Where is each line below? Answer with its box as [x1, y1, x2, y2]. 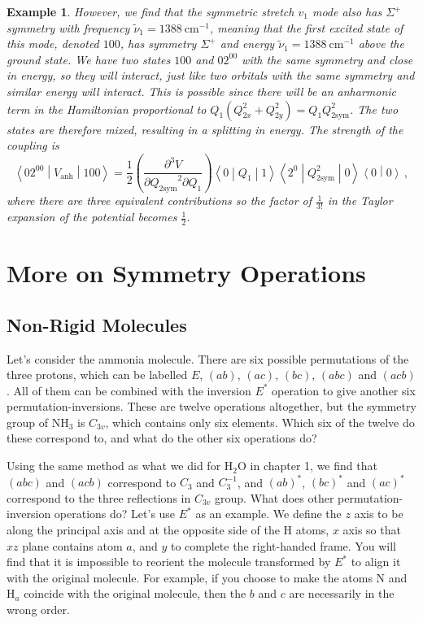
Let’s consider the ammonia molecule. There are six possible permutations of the [7, 350, 409, 367]
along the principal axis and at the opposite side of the [7, 521, 280, 538]
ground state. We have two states [7, 50, 171, 68]
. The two [350, 100, 399, 117]
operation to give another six [272, 381, 416, 399]
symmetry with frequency [7, 19, 130, 36]
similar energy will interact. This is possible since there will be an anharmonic [7, 82, 397, 99]
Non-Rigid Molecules [7, 311, 187, 337]
